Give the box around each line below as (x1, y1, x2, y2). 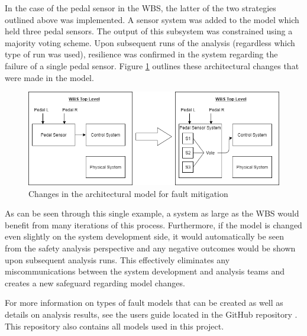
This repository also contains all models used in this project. (5, 319, 224, 332)
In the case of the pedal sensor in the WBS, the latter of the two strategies (5, 2, 276, 14)
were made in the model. (5, 71, 94, 83)
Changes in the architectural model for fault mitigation (28, 187, 228, 199)
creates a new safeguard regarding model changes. (5, 276, 185, 289)
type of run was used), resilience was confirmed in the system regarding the (5, 48, 278, 60)
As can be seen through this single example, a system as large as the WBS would (5, 207, 299, 219)
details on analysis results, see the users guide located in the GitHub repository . (5, 308, 298, 320)
